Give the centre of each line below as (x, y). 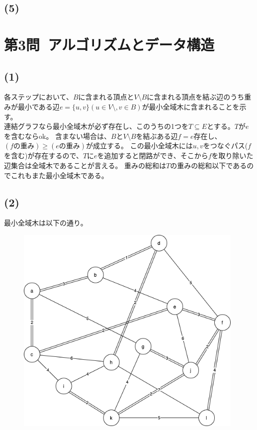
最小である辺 (39, 106)
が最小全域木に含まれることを (191, 106)
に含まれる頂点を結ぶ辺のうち (196, 97)
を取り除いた (232, 156)
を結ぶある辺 (157, 136)
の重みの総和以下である (209, 165)
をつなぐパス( (225, 146)
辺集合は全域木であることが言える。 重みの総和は (85, 165)
